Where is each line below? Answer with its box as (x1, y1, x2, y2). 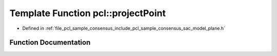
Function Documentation (9, 38, 91, 47)
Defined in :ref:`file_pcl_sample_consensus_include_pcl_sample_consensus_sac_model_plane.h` (22, 25, 226, 31)
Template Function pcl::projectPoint (9, 8, 166, 19)
